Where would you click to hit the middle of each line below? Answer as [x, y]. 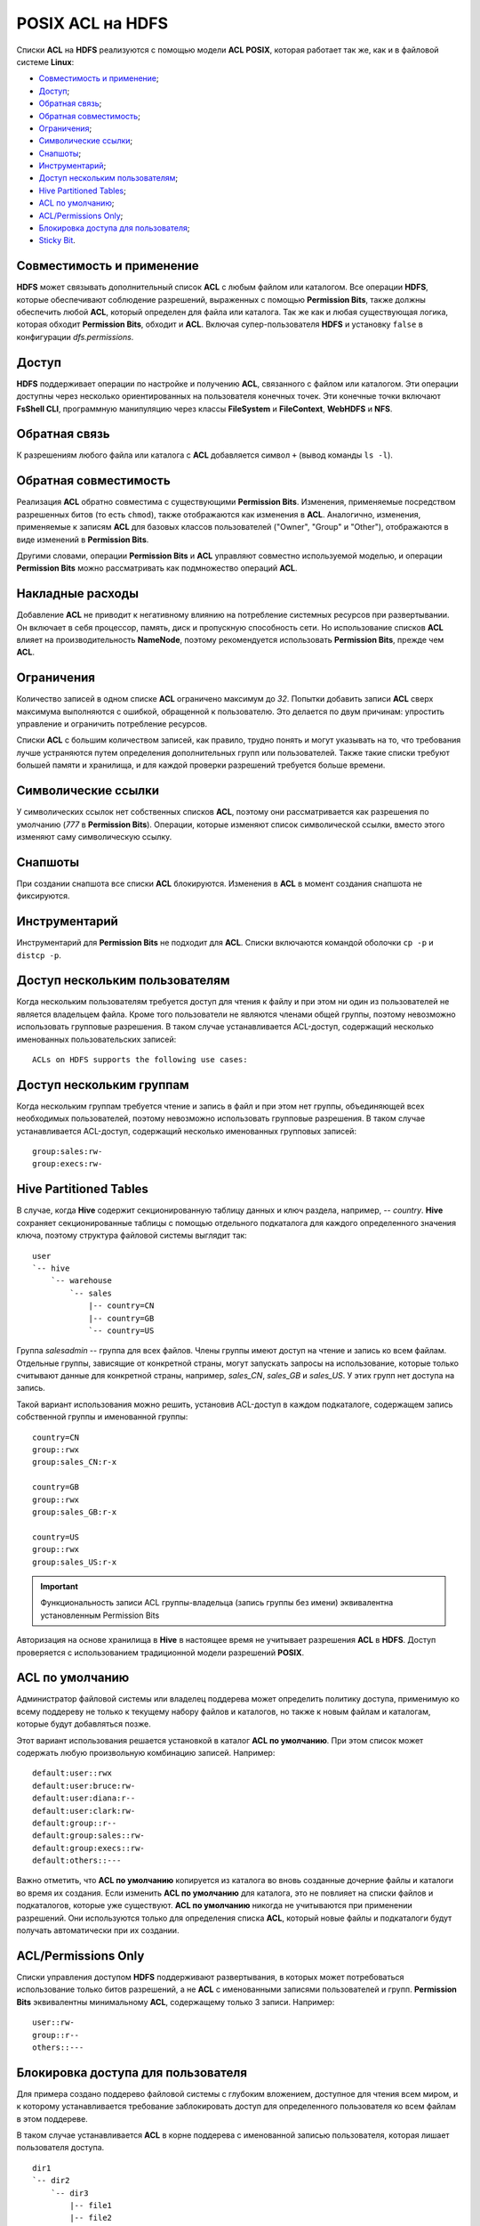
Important [60, 1586]
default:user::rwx [72, 1773]
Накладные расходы [78, 593]
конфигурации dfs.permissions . [75, 337]
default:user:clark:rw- [84, 1811]
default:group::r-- [75, 1823]
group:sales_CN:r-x [75, 1462]
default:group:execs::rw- [89, 1848]
